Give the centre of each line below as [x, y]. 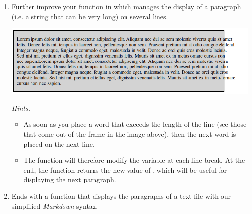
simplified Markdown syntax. [55, 205]
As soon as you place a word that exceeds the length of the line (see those [135, 124]
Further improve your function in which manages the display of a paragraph [126, 6]
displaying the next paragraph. [70, 179]
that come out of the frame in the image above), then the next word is [130, 134]
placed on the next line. [59, 143]
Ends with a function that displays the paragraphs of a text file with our [121, 196]
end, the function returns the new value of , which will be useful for [125, 169]
